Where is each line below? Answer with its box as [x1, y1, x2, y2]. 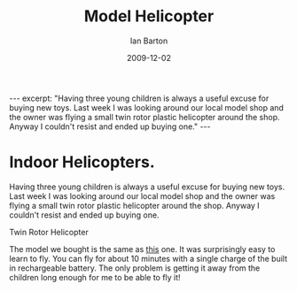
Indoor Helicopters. [9, 152, 155, 172]
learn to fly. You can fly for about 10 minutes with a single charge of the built [9, 253, 288, 264]
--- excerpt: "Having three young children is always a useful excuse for [9, 93, 270, 103]
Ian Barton [129, 35, 168, 46]
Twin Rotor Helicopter [9, 226, 89, 237]
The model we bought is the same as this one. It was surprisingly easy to [9, 243, 276, 254]
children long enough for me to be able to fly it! [9, 272, 181, 282]
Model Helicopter [83, 6, 215, 27]
